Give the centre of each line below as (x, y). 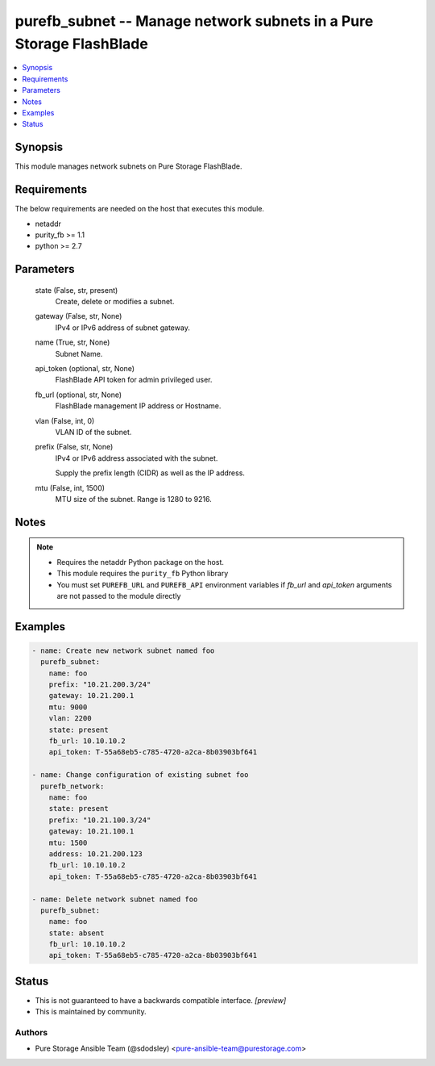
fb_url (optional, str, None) (79, 395)
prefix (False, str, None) (74, 447)
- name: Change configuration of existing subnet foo (140, 775)
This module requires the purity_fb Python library (143, 574)
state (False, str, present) (77, 290)
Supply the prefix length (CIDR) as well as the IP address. (150, 473)
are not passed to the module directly (119, 596)
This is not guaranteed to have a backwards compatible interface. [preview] (161, 1000)
